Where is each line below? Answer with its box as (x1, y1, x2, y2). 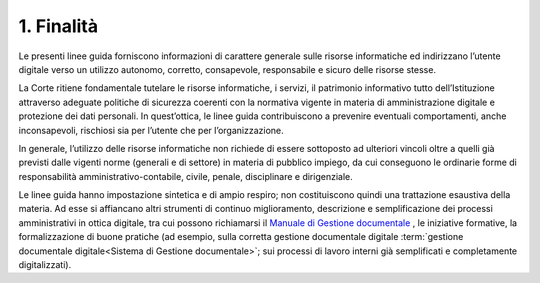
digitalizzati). (18, 259, 72, 271)
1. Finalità (18, 15, 99, 37)
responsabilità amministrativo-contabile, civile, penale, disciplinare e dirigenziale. (18, 170, 354, 182)
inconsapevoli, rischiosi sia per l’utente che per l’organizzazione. (18, 124, 284, 136)
